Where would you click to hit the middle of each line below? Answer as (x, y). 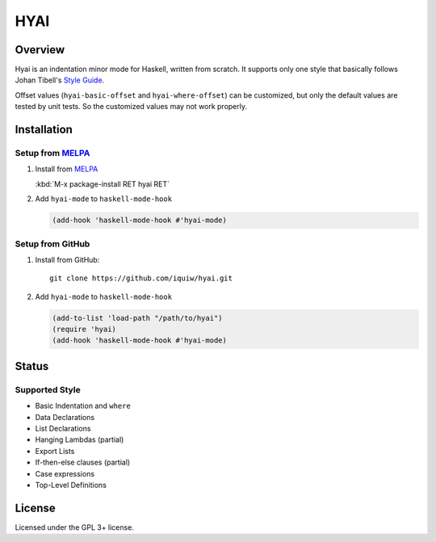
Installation (44, 130)
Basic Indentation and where (83, 406)
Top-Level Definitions (71, 485)
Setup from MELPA (52, 153)
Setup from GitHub (52, 244)
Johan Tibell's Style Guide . (60, 80)
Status (32, 366)
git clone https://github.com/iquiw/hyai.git (141, 278)
